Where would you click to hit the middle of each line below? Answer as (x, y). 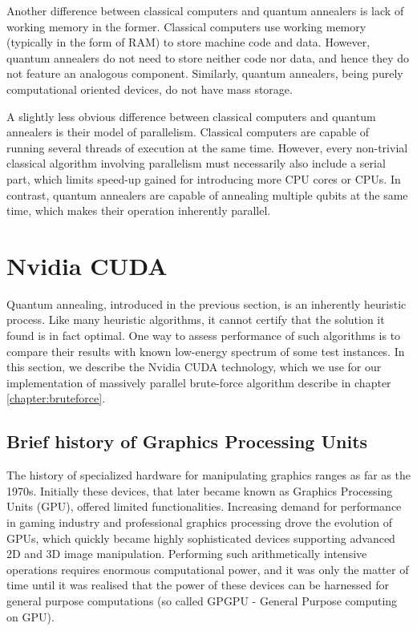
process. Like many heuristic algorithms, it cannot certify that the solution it (196, 320)
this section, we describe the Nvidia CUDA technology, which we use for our (194, 367)
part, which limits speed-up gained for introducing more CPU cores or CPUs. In (204, 178)
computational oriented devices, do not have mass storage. (150, 89)
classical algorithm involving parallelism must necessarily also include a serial (196, 163)
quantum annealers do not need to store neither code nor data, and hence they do (208, 57)
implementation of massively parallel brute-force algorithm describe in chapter (199, 382)
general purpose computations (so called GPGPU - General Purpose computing (202, 600)
